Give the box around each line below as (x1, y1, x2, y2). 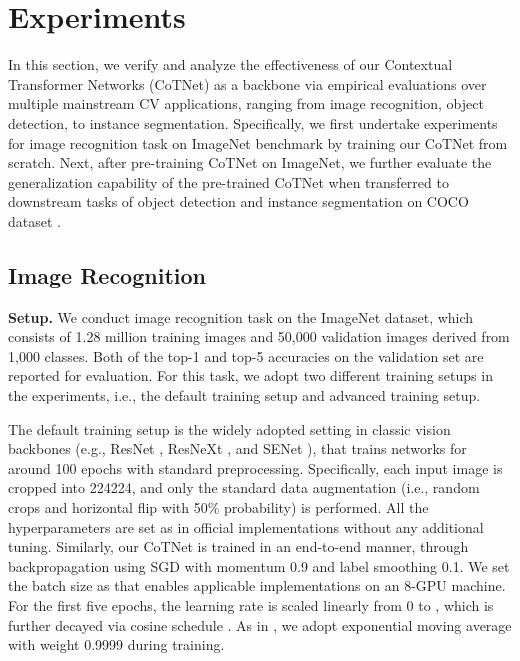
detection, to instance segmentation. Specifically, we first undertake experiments (8, 112, 498, 133)
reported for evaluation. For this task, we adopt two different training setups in (8, 365, 493, 386)
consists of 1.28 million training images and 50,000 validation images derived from (8, 326, 510, 347)
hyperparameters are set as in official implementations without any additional (8, 516, 484, 537)
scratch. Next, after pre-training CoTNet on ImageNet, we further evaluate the (8, 152, 492, 173)
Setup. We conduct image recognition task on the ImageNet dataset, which (8, 306, 474, 327)
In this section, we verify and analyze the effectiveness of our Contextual (8, 54, 453, 75)
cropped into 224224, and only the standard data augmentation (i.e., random (8, 477, 480, 498)
